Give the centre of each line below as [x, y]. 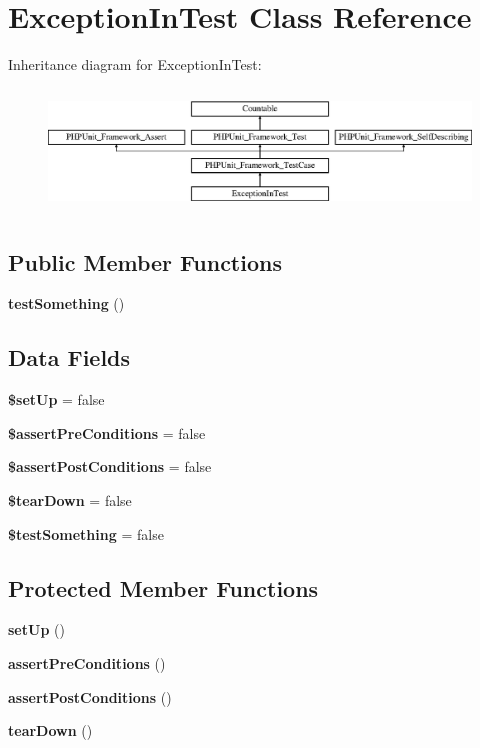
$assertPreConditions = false [107, 432]
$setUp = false [56, 399]
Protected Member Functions [163, 587]
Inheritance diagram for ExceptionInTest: [135, 64]
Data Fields [69, 357]
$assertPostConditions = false [110, 466]
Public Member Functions [145, 261]
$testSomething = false [86, 533]
